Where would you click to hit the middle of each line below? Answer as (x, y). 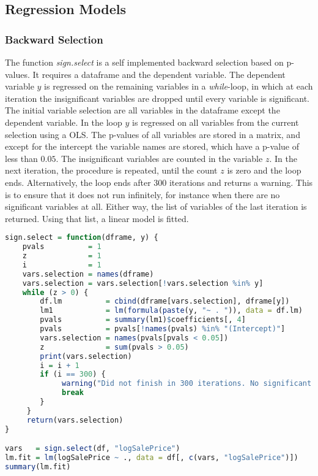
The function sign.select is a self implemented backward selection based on (144, 62)
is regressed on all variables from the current (215, 122)
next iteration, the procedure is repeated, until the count (111, 170)
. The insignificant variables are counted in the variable (159, 158)
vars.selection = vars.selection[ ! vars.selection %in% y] (143, 283)
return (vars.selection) (75, 420)
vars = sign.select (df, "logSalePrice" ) (93, 449)
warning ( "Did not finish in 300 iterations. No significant (187, 384)
